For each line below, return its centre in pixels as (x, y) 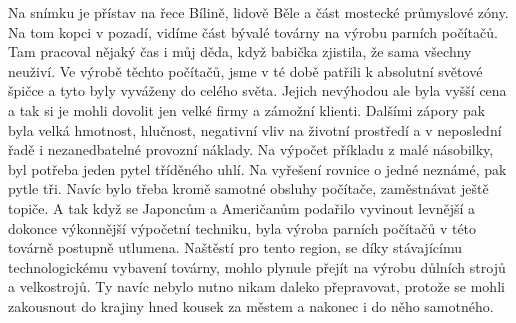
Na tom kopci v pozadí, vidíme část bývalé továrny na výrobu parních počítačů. (253, 31)
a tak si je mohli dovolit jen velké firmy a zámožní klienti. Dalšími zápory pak (247, 109)
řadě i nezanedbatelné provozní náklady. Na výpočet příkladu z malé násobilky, (251, 149)
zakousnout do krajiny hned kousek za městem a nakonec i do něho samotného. (251, 305)
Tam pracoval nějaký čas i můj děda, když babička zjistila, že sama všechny (240, 51)
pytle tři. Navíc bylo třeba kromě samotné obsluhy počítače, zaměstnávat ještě (248, 188)
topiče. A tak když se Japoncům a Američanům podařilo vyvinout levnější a (242, 207)
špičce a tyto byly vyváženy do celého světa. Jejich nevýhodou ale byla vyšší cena (257, 90)
